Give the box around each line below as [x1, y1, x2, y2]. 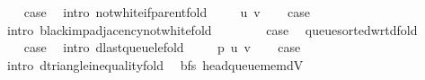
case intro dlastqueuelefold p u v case [23, 38, 301, 57]
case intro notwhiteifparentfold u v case [23, 3, 311, 21]
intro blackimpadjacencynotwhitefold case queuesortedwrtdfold [6, 20, 418, 39]
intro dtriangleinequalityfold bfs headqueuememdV [6, 55, 304, 74]
